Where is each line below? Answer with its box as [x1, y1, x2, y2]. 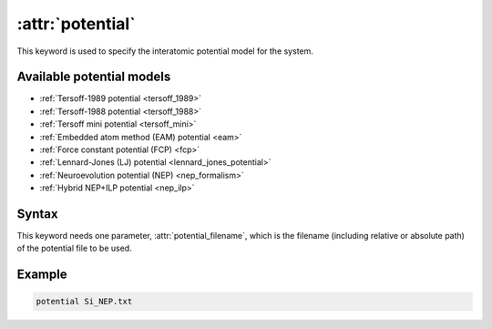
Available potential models [16, 69, 171, 85]
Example [16, 267, 67, 283]
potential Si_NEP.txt [36, 296, 133, 307]
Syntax [16, 206, 58, 221]
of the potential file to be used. [16, 242, 132, 254]
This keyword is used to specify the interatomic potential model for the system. [16, 46, 314, 57]
